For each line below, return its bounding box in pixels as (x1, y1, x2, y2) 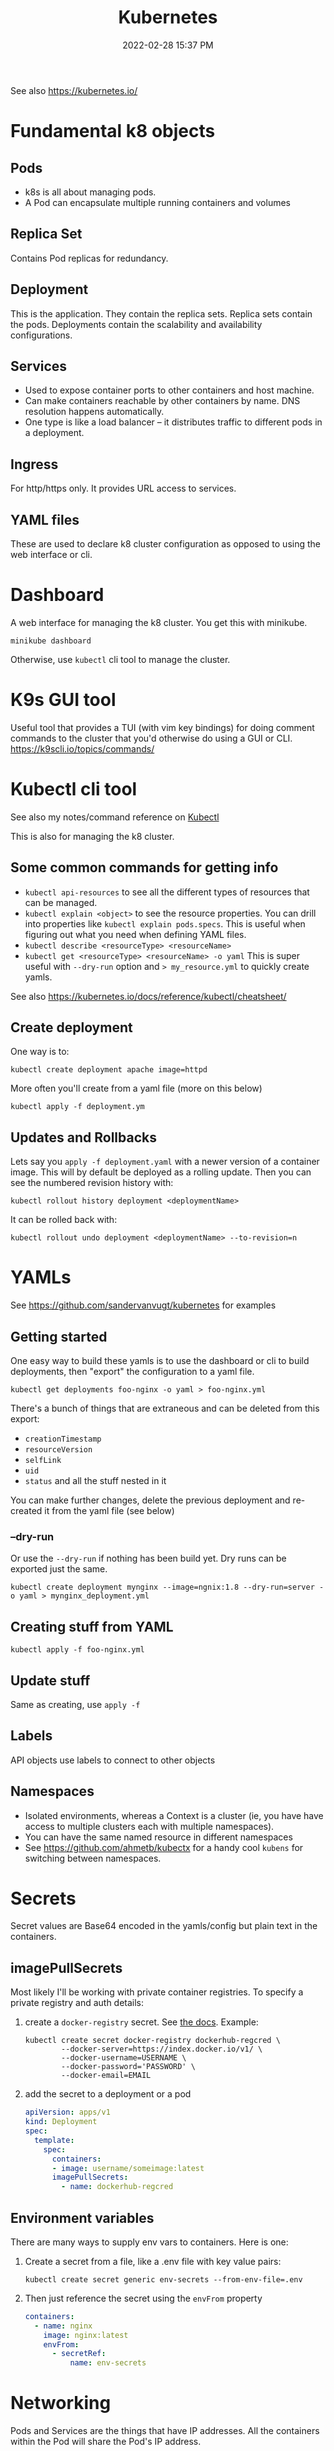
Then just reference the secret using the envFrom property (24, 2292, 263, 2304)
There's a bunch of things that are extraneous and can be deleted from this (10, 1402, 320, 1414)
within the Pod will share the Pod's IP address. (10, 2436, 202, 2448)
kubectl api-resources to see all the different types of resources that (24, 886, 310, 898)
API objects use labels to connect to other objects (10, 1754, 216, 1766)
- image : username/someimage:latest (51, 2163, 205, 2173)
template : (34, 2135, 75, 2145)
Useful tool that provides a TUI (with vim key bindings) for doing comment (10, 721, 315, 733)
